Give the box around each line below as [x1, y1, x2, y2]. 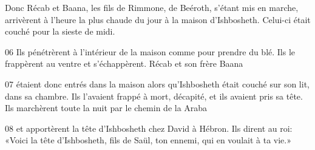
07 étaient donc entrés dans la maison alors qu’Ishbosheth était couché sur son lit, [5, 77, 310, 90]
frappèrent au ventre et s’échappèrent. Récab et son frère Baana [5, 57, 243, 70]
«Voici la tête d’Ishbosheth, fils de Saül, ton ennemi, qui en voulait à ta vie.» [5, 134, 291, 146]
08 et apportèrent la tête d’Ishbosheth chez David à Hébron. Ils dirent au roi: [5, 121, 293, 134]
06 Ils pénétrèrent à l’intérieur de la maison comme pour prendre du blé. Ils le [5, 45, 296, 58]
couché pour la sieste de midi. [5, 25, 115, 38]
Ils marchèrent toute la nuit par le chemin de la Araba [5, 101, 208, 114]
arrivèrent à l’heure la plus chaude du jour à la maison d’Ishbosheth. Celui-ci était [5, 13, 311, 26]
